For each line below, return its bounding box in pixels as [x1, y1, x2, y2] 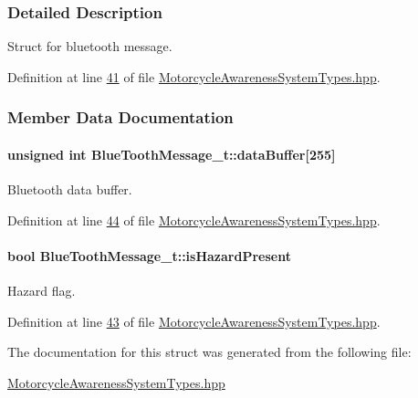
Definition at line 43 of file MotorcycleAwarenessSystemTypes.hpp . [7, 311, 381, 330]
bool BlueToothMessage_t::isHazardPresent [7, 246, 291, 265]
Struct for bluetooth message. [7, 37, 172, 56]
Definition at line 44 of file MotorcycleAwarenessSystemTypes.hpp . [7, 210, 381, 229]
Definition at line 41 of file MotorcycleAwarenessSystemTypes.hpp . [7, 67, 381, 86]
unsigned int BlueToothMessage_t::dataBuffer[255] [7, 144, 336, 163]
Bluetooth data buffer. [7, 180, 132, 199]
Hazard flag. [7, 281, 76, 300]
